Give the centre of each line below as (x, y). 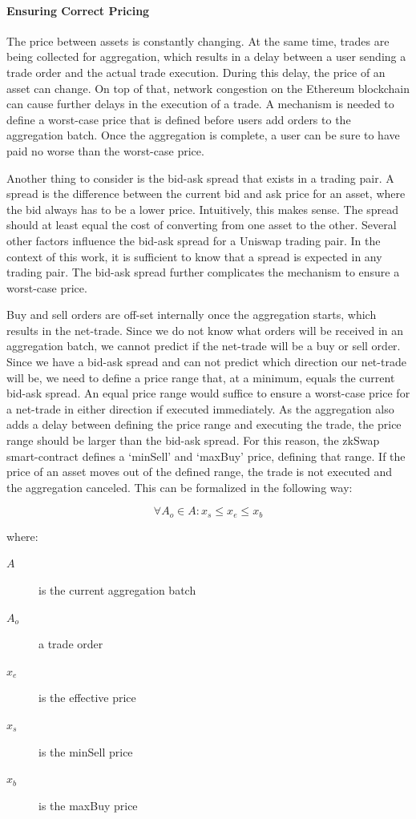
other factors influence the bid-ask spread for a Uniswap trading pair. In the (194, 240)
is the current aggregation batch (117, 590)
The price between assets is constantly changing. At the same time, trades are (198, 40)
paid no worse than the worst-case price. (105, 150)
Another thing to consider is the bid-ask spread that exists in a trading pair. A (200, 178)
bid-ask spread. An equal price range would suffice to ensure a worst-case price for (208, 393)
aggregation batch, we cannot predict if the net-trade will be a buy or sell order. (204, 346)
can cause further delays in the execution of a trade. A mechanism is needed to (200, 104)
